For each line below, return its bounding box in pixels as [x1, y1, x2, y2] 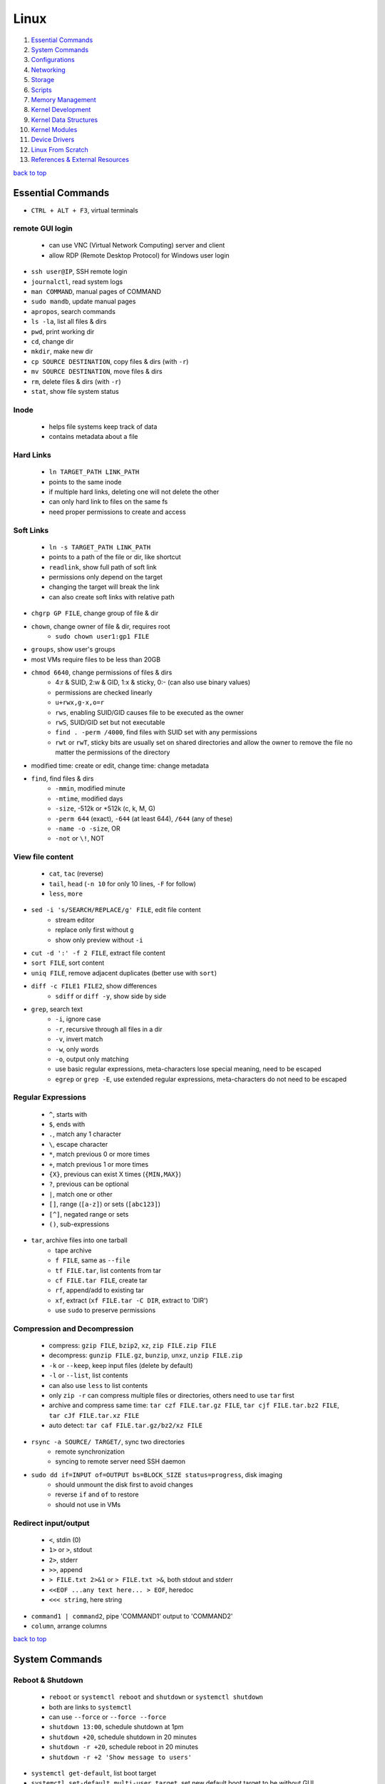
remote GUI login [13, 223, 73, 233]
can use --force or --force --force [48, 1713, 167, 1721]
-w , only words [55, 1045, 99, 1053]
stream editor [55, 916, 95, 924]
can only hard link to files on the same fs [48, 497, 168, 506]
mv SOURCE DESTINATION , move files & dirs [31, 368, 163, 376]
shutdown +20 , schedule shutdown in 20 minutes [48, 1733, 197, 1741]
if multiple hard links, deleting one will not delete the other [48, 487, 220, 496]
